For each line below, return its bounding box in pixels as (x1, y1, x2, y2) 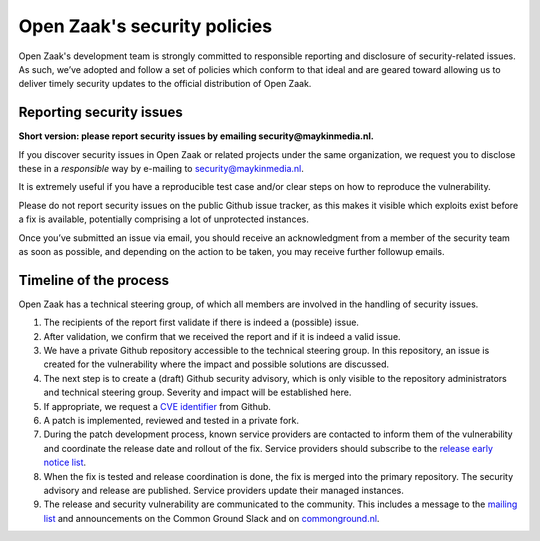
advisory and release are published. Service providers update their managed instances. (43, 484, 404, 496)
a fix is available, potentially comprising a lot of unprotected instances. (18, 213, 309, 225)
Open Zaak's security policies (18, 15, 273, 37)
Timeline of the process (18, 271, 170, 289)
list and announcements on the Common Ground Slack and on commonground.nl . (43, 512, 380, 524)
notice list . (43, 456, 87, 469)
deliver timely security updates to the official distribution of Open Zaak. (18, 78, 312, 90)
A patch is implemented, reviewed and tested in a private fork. (43, 415, 300, 426)
